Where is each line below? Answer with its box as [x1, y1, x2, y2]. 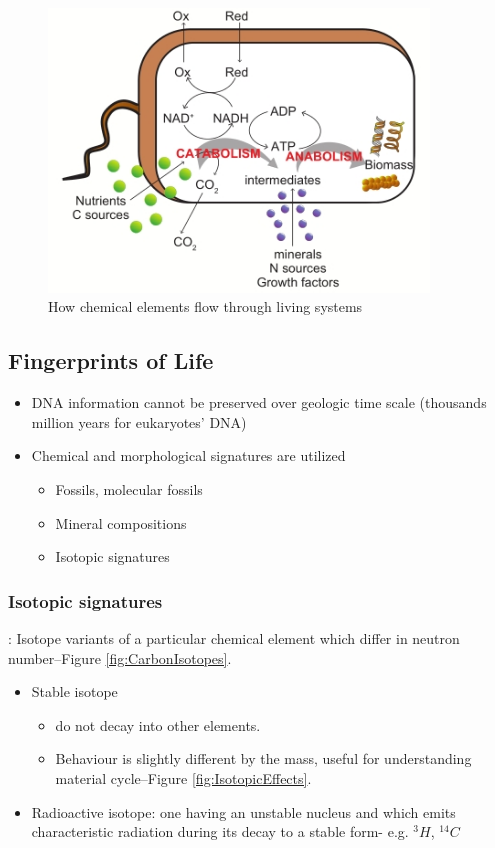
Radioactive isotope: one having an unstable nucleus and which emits [31, 801, 456, 822]
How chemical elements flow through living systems [48, 296, 363, 317]
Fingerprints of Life [8, 345, 214, 376]
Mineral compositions [55, 512, 187, 533]
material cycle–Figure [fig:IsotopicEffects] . [55, 767, 312, 788]
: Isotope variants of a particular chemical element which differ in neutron [8, 627, 460, 648]
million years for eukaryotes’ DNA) [31, 411, 247, 432]
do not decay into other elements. [55, 714, 261, 735]
